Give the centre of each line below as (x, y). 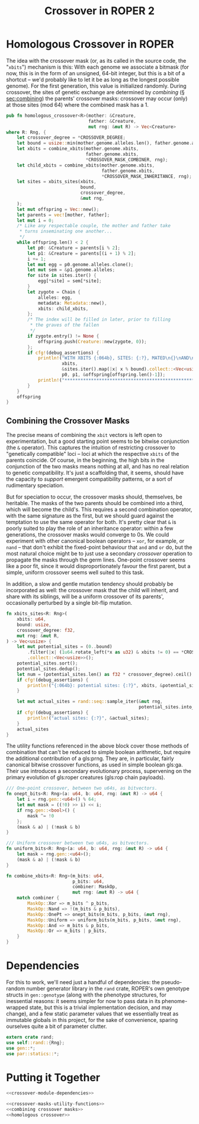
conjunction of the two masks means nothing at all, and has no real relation (98, 467)
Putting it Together (53, 1077)
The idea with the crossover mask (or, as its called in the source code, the (96, 60)
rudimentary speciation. (35, 486)
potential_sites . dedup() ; (49, 669)
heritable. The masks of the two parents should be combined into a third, (95, 503)
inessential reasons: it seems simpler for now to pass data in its (84, 1001)
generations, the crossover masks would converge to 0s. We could (88, 535)
